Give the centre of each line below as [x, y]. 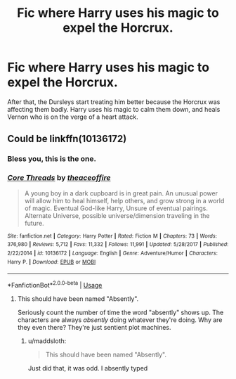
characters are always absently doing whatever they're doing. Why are [120, 320]
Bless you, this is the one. [52, 159]
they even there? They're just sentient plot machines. [94, 327]
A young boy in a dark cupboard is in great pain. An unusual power [121, 193]
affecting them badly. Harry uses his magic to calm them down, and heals [114, 109]
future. [34, 223]
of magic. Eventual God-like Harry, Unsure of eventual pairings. [116, 208]
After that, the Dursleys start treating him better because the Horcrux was [114, 102]
